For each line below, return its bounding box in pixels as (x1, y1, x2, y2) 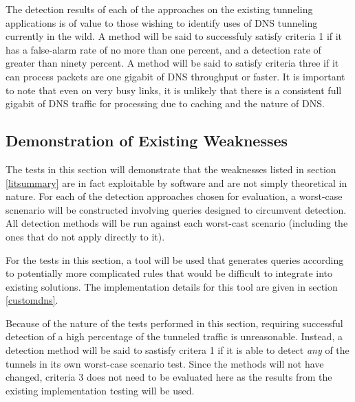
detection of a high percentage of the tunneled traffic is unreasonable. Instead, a (6, 329, 343, 344)
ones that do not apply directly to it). (6, 229, 165, 243)
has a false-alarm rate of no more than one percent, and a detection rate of (6, 42, 321, 56)
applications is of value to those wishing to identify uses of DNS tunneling (6, 15, 318, 30)
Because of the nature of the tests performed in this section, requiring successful (6, 315, 343, 330)
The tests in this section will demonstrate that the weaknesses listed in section (6, 161, 336, 176)
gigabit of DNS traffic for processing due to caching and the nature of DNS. (6, 96, 325, 111)
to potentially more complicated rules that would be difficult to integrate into (6, 266, 333, 280)
